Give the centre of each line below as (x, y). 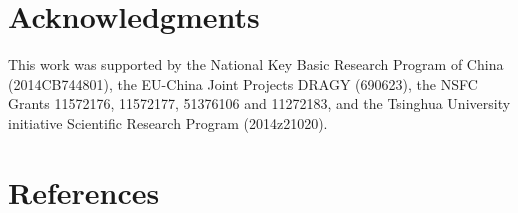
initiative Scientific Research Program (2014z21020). (168, 122)
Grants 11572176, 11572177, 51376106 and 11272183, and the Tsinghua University (259, 103)
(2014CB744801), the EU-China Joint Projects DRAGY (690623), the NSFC (243, 83)
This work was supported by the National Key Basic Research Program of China (256, 64)
